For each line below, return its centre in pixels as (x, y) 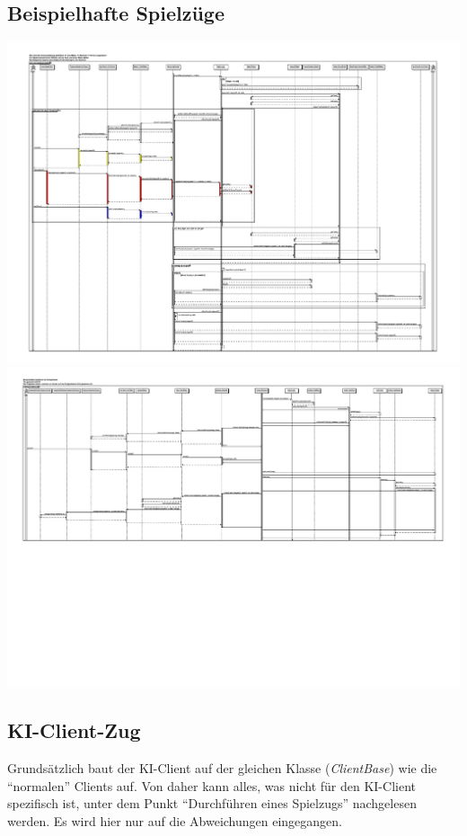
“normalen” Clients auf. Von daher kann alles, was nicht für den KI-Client (211, 785)
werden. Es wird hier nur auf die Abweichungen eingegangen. (175, 820)
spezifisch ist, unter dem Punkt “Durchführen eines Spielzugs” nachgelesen (212, 803)
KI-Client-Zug (74, 730)
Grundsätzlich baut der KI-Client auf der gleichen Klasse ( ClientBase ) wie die (222, 767)
